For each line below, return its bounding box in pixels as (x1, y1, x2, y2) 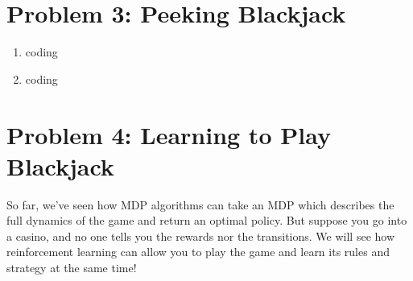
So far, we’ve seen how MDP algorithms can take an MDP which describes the (6, 196, 394, 213)
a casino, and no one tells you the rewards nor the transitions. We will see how (6, 227, 395, 244)
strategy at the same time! (6, 259, 137, 275)
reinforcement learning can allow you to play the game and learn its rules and (6, 243, 390, 260)
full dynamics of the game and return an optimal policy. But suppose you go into (6, 212, 407, 229)
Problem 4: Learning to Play (6, 118, 331, 151)
